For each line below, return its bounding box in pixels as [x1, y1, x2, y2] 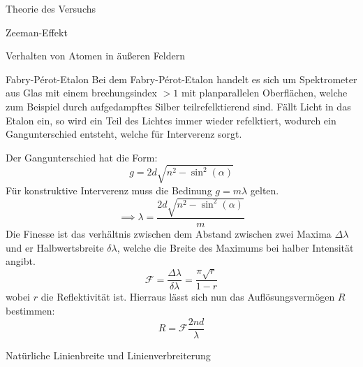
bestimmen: [6, 303, 55, 318]
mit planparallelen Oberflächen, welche [181, 85, 348, 100]
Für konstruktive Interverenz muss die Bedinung [6, 182, 212, 197]
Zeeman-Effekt [6, 24, 68, 39]
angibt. [6, 254, 36, 268]
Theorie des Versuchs [6, 1, 96, 15]
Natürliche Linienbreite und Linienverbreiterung [6, 347, 211, 362]
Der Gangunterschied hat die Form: [6, 150, 158, 164]
